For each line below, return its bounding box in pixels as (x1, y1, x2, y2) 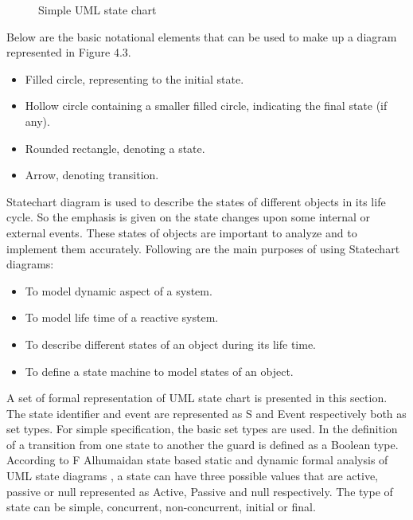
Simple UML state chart (38, 2, 157, 18)
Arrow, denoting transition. (25, 166, 159, 183)
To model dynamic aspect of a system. (25, 282, 212, 299)
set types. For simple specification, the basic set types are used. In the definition (6, 420, 398, 437)
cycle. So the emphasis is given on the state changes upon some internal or (6, 209, 371, 225)
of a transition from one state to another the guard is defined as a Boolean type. (6, 436, 399, 452)
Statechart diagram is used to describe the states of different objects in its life (6, 193, 386, 209)
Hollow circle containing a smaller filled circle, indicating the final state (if (25, 97, 388, 114)
